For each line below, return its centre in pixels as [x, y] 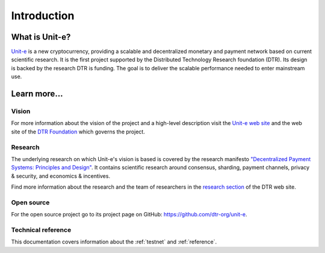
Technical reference [41, 230]
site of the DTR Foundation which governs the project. [78, 132]
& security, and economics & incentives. [61, 176]
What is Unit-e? [41, 37]
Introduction [43, 16]
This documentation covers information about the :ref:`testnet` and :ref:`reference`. [114, 242]
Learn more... [37, 94]
